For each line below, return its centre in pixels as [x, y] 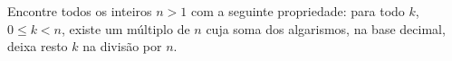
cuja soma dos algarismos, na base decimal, [326, 28]
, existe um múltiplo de [126, 28]
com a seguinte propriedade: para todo [298, 11]
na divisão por [122, 46]
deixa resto [38, 46]
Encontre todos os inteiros [80, 11]
